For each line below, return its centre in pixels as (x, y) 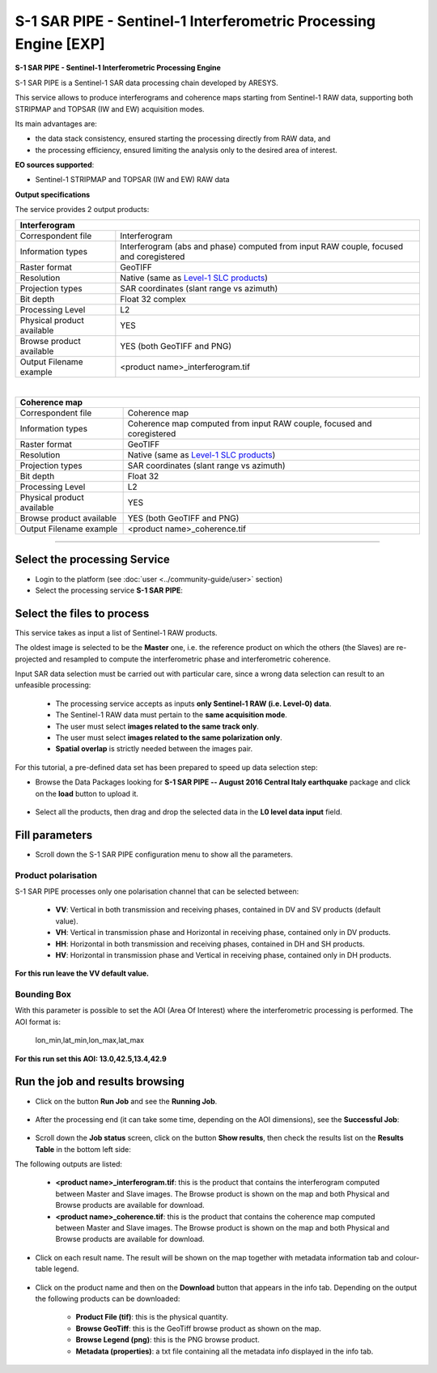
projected (31, 659)
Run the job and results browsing (100, 1082)
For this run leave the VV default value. (82, 973)
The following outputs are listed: (69, 1164)
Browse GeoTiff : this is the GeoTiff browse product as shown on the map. (198, 1328)
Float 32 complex (153, 299)
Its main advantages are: (56, 123)
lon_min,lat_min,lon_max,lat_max (90, 1040)
